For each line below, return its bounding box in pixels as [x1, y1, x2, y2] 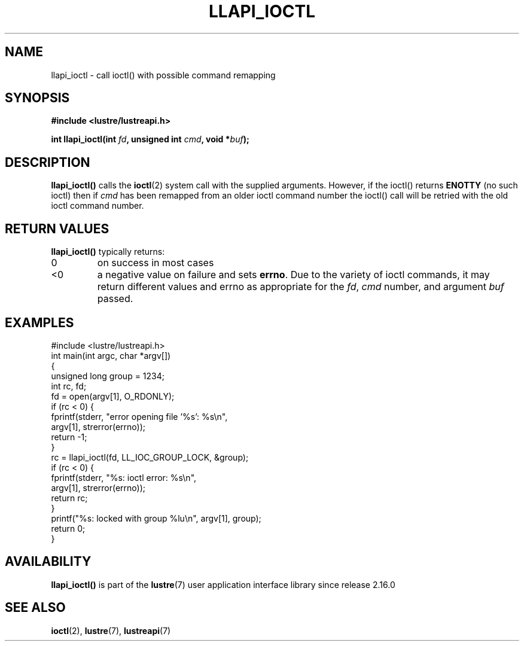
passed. [97, 292, 133, 305]
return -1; [51, 431, 87, 442]
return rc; [51, 492, 88, 503]
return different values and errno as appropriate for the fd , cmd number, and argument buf [97, 281, 504, 293]
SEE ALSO [5, 600, 66, 615]
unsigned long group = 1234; [51, 370, 164, 381]
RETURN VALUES [5, 221, 109, 236]
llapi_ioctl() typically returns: [51, 246, 165, 257]
